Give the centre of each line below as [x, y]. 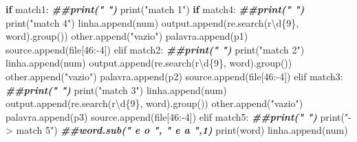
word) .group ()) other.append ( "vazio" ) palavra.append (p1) [127, 36]
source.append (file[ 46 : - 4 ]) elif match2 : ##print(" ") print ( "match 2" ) [155, 49]
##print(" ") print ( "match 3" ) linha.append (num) [116, 90]
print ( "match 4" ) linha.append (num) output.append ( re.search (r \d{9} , [152, 22]
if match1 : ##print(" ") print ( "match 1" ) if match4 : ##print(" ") [155, 9]
